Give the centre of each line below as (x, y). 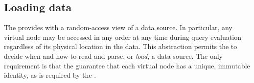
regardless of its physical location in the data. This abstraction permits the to (121, 46)
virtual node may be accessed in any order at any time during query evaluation (123, 37)
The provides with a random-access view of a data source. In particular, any (118, 27)
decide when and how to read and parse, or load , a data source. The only (113, 56)
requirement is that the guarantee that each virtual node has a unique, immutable (127, 65)
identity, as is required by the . (50, 75)
